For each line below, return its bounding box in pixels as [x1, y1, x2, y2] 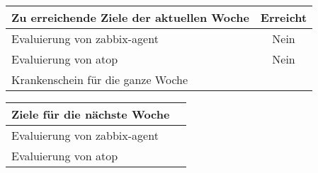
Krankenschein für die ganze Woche [11, 71, 188, 88]
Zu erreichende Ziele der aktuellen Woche [11, 9, 249, 25]
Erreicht [260, 9, 307, 25]
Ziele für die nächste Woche [11, 106, 170, 122]
